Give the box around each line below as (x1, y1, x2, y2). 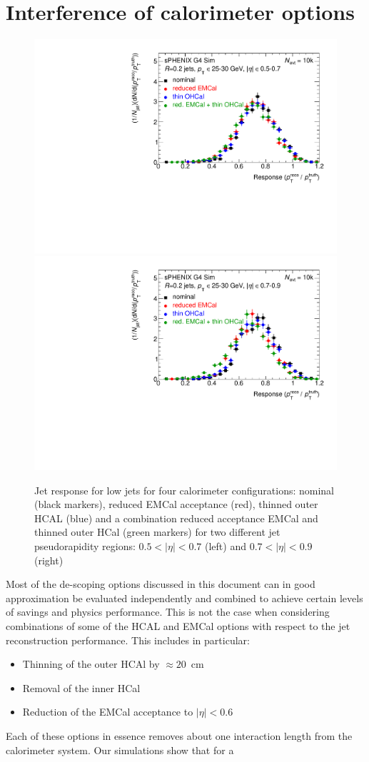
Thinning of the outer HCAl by (22, 656, 160, 671)
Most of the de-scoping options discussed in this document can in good (6, 576, 315, 591)
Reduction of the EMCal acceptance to (22, 704, 193, 719)
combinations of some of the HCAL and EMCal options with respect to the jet (6, 618, 350, 633)
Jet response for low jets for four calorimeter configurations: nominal (34, 482, 335, 497)
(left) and (205, 539, 246, 553)
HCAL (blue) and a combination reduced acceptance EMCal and (34, 510, 318, 525)
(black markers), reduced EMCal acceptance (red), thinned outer (34, 497, 318, 512)
